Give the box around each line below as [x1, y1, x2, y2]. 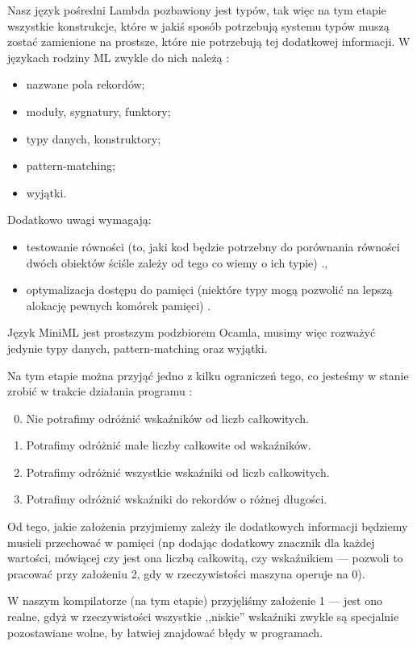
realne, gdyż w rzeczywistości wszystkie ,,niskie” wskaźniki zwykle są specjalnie [7, 608, 399, 625]
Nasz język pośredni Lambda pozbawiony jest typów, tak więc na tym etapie [7, 2, 386, 18]
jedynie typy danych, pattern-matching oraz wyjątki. [7, 339, 268, 356]
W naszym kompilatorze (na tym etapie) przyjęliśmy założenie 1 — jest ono [7, 592, 383, 609]
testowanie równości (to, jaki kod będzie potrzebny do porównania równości [26, 238, 400, 255]
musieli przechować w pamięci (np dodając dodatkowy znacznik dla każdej [7, 533, 375, 550]
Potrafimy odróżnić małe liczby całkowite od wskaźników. [26, 437, 311, 453]
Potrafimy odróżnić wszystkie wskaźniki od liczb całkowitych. [26, 463, 330, 480]
